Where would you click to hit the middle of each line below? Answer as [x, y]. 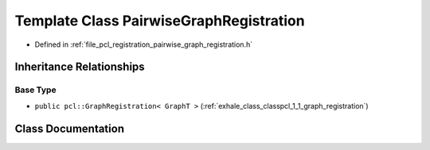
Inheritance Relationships [80, 67]
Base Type [35, 90]
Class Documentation [70, 128]
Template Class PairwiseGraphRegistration [160, 21]
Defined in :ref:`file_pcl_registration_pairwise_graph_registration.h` [144, 44]
